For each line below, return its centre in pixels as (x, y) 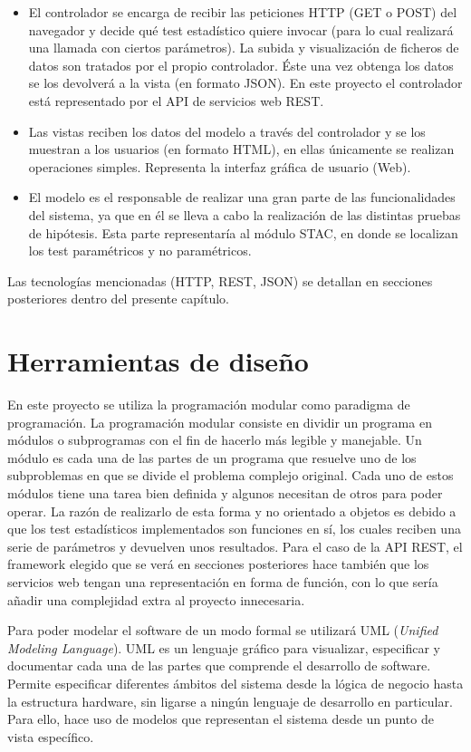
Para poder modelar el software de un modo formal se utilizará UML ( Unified (223, 630)
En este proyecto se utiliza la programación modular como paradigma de (209, 405)
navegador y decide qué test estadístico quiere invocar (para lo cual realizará (241, 29)
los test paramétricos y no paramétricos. (140, 251)
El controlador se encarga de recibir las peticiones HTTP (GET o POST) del (243, 12)
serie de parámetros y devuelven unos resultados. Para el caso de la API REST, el (235, 546)
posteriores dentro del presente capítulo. (118, 299)
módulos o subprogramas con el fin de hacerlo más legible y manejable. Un (215, 440)
